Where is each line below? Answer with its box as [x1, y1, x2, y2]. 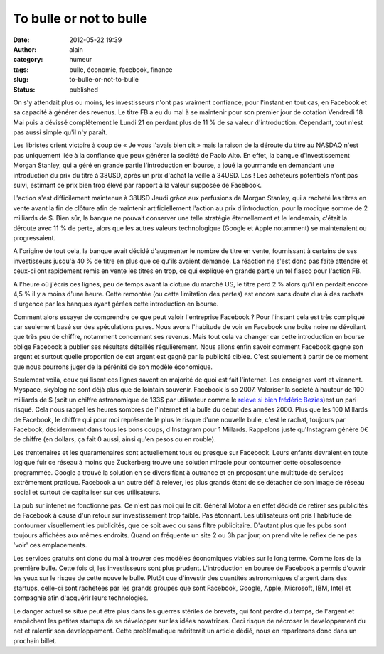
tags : [13, 65, 29, 74]
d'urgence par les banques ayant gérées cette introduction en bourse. [13, 299, 219, 309]
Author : [13, 45, 37, 53]
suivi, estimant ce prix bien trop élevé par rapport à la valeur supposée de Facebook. [13, 181, 262, 190]
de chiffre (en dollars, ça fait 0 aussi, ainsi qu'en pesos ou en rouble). [13, 435, 216, 444]
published [69, 85, 99, 94]
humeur [69, 55, 92, 64]
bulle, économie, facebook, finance [69, 65, 173, 74]
